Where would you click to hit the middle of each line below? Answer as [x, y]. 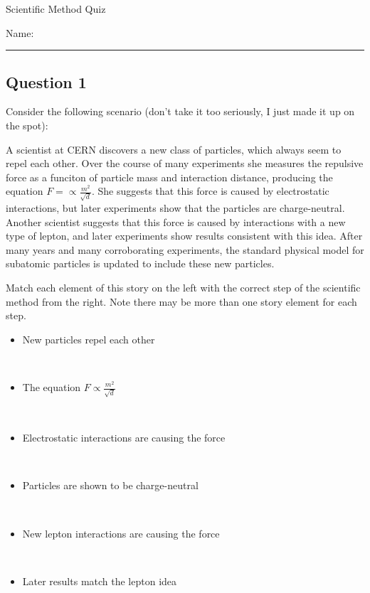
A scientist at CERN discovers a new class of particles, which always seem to [174, 149]
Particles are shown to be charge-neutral [110, 485]
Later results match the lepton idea [100, 581]
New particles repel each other [89, 339]
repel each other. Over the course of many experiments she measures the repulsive [185, 163]
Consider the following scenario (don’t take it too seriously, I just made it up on [180, 111]
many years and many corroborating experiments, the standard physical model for [185, 249]
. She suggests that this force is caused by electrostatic [210, 191]
